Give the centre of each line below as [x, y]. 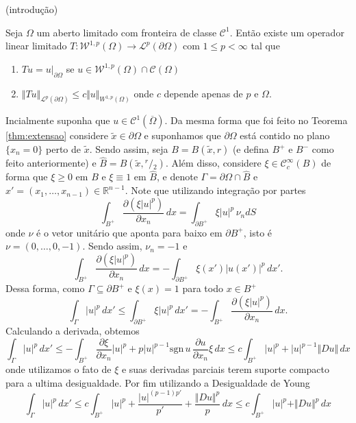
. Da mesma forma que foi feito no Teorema [256, 120]
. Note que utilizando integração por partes [215, 190]
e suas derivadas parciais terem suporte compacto [225, 369]
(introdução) [32, 9]
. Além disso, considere [213, 163]
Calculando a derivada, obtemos [73, 331]
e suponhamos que [182, 135]
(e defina [251, 149]
